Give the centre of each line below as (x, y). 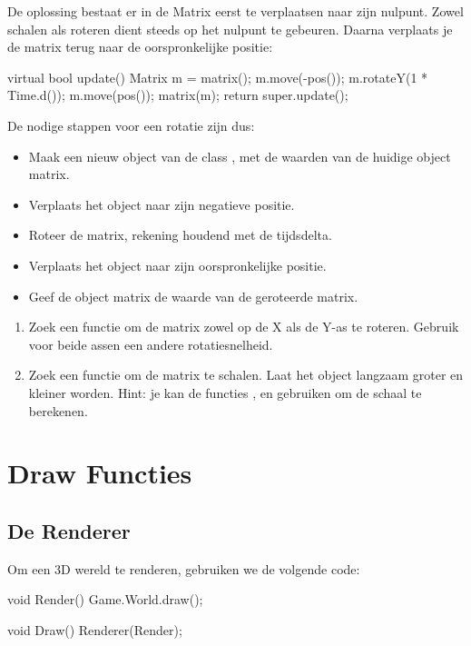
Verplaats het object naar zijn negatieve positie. (162, 204)
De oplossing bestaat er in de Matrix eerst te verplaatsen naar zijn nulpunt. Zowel (235, 11)
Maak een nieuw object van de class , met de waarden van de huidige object (240, 156)
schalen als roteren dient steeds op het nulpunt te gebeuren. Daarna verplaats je (230, 29)
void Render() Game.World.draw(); (105, 599)
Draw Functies (100, 473)
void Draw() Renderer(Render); (95, 629)
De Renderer (69, 530)
